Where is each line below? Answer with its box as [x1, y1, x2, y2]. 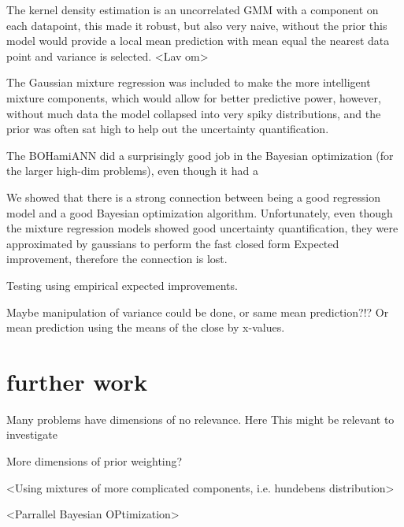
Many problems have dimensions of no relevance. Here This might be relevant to [6, 410, 395, 427]
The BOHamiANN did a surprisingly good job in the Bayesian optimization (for [6, 147, 394, 163]
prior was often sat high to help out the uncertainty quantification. [6, 121, 329, 137]
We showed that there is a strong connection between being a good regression [6, 188, 380, 205]
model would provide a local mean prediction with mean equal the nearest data [6, 32, 390, 49]
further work [6, 365, 147, 397]
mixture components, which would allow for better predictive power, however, [6, 89, 381, 106]
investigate [6, 426, 58, 443]
